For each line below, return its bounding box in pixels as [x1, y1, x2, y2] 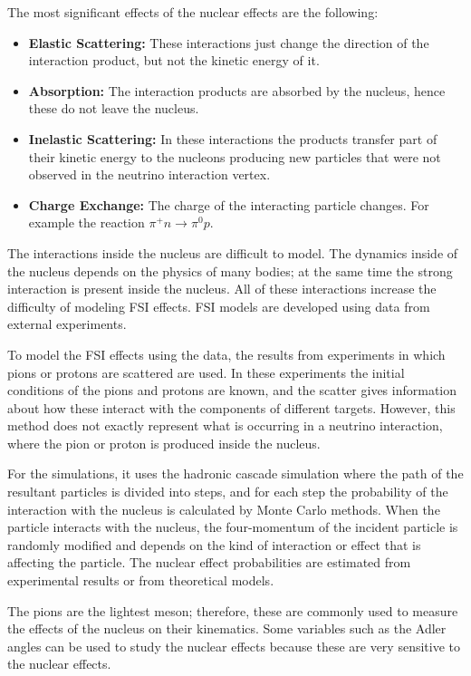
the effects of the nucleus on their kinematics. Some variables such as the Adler [7, 619, 447, 638]
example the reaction [28, 213, 145, 232]
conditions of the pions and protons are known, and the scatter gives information [7, 381, 457, 400]
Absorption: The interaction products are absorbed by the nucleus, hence [28, 81, 446, 100]
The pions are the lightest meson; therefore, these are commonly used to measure [7, 601, 458, 620]
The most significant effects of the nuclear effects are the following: [7, 3, 379, 21]
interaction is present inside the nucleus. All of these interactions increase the [7, 279, 437, 298]
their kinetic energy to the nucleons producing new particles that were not [28, 147, 441, 166]
